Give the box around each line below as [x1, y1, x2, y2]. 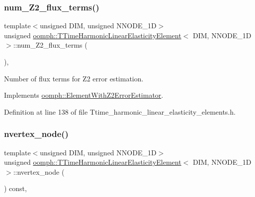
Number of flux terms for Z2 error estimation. [4, 73, 144, 83]
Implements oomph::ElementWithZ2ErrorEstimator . [4, 90, 164, 100]
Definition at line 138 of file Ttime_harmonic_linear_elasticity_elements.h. [4, 106, 236, 117]
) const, [4, 183, 27, 194]
